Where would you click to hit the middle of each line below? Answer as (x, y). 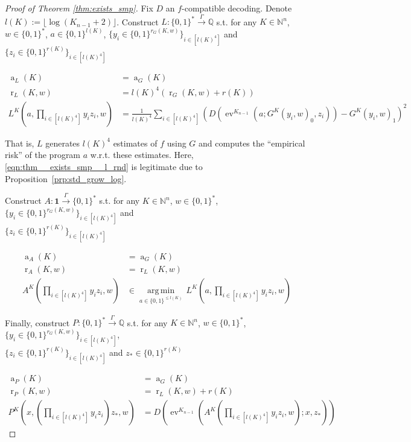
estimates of (135, 143)
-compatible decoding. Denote (237, 8)
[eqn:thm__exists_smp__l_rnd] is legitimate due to (104, 167)
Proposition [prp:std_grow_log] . (66, 178)
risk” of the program (43, 155)
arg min (161, 290)
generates (63, 143)
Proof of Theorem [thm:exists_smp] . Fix (79, 8)
